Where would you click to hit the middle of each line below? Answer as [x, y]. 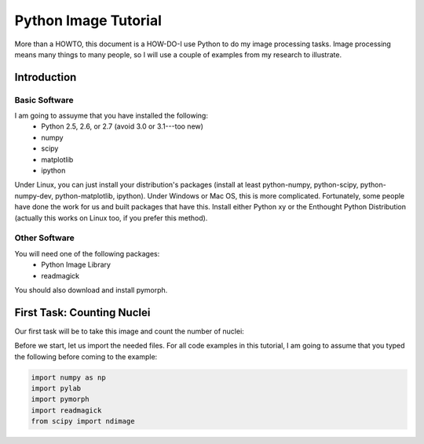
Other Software [44, 238]
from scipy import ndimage [83, 421]
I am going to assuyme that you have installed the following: [111, 116]
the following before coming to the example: [86, 356]
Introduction [46, 77]
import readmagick [66, 410]
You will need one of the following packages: [87, 253]
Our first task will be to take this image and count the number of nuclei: [130, 331]
